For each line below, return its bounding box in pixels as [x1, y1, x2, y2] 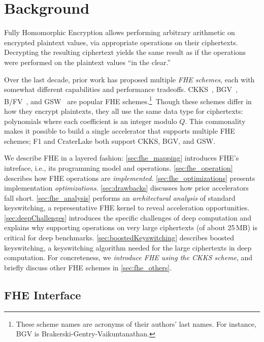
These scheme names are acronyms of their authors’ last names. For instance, [16, 318, 256, 329]
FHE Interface [4, 287, 81, 302]
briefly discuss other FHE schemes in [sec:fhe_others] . [4, 262, 172, 272]
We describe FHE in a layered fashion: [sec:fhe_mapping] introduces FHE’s [4, 152, 239, 163]
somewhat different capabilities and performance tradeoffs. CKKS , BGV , [4, 84, 238, 95]
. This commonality [185, 115, 246, 126]
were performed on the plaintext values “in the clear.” [4, 56, 171, 67]
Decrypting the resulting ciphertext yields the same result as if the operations [4, 47, 246, 57]
